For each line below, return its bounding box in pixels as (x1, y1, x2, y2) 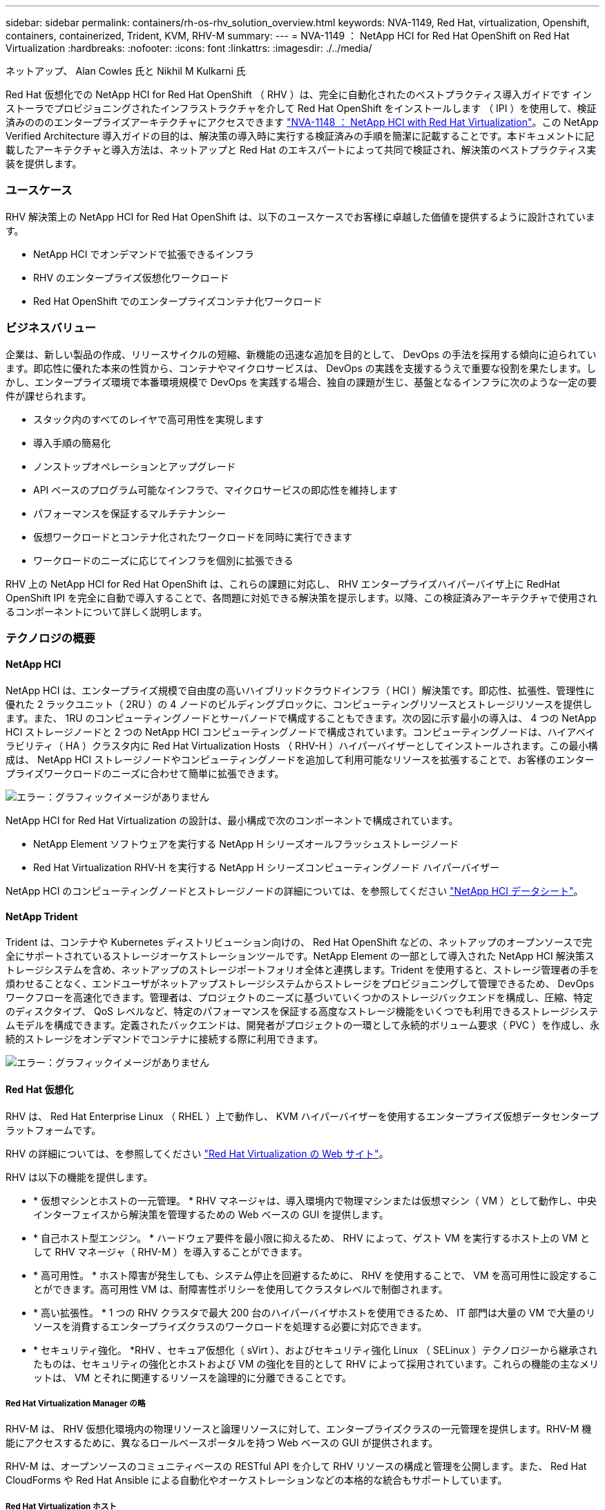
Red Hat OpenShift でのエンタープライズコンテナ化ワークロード (33, 295, 323, 307)
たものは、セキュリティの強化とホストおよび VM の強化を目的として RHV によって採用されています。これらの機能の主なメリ (33, 1357, 599, 1370)
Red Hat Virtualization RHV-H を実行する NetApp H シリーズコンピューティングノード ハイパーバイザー (33, 861, 500, 874)
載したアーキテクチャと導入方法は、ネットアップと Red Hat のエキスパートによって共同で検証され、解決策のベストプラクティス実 (6, 144, 597, 156)
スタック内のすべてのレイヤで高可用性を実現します (33, 413, 265, 425)
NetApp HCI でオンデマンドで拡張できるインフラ (33, 248, 254, 260)
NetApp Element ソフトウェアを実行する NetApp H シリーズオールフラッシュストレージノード (33, 838, 459, 850)
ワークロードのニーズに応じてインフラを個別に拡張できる (33, 554, 294, 566)
